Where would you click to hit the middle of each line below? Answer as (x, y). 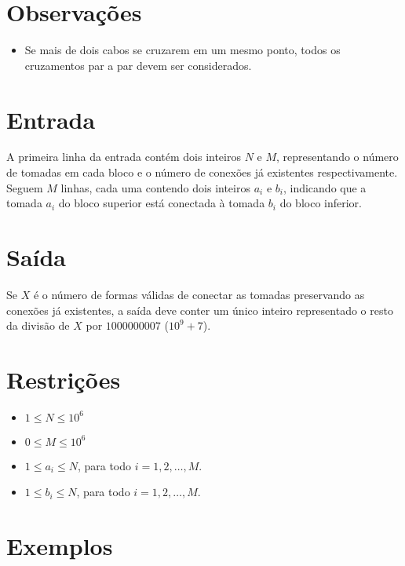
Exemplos (60, 546)
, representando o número (337, 157)
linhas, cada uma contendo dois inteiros (155, 187)
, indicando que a (325, 187)
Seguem (25, 187)
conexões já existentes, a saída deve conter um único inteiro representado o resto (200, 310)
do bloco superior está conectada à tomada (162, 203)
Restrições (64, 379)
